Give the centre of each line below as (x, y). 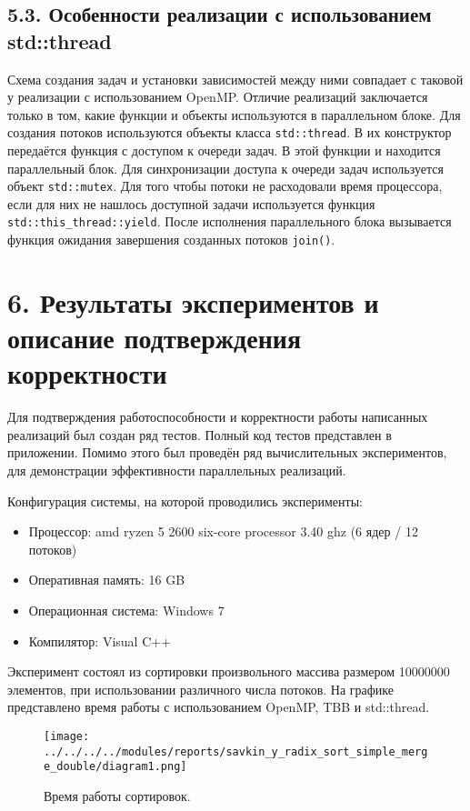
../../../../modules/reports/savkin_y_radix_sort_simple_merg (236, 751)
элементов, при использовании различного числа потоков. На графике (200, 689)
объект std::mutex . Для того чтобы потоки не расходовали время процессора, (225, 186)
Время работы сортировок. (117, 795)
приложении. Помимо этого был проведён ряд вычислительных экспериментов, (227, 452)
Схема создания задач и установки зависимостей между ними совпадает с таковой (235, 79)
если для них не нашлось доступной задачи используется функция (191, 203)
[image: (67, 736)
